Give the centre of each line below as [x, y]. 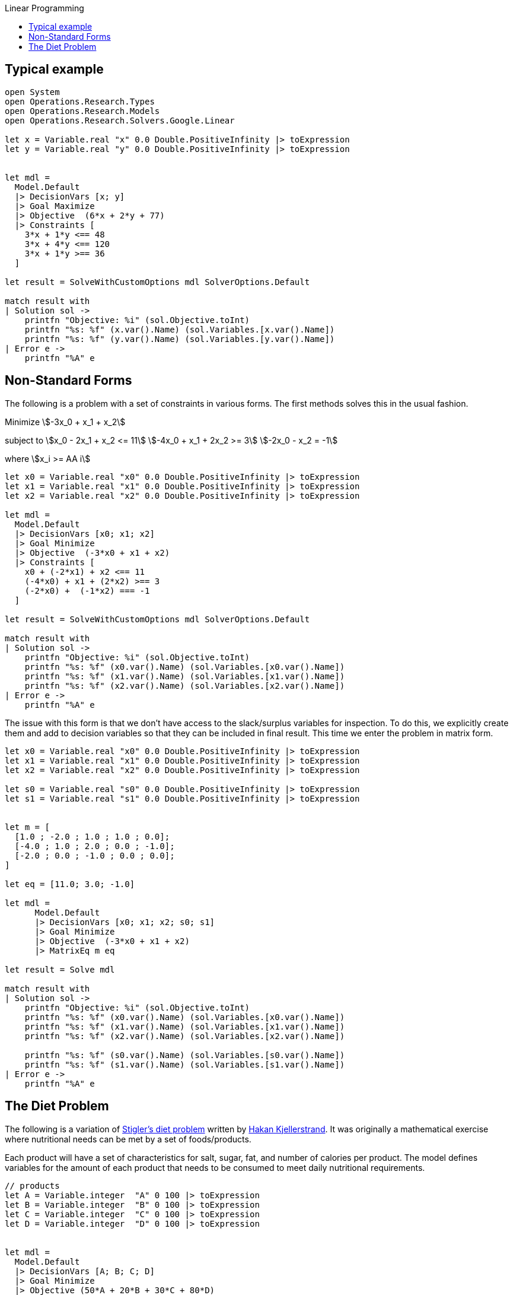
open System [32, 92]
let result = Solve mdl [60, 969]
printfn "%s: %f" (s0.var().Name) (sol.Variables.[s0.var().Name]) [185, 1055]
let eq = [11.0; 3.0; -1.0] [70, 884]
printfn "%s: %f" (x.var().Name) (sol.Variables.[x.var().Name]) [180, 329]
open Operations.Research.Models [82, 111]
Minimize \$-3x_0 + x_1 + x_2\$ [65, 422]
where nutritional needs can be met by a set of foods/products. [128, 1139]
